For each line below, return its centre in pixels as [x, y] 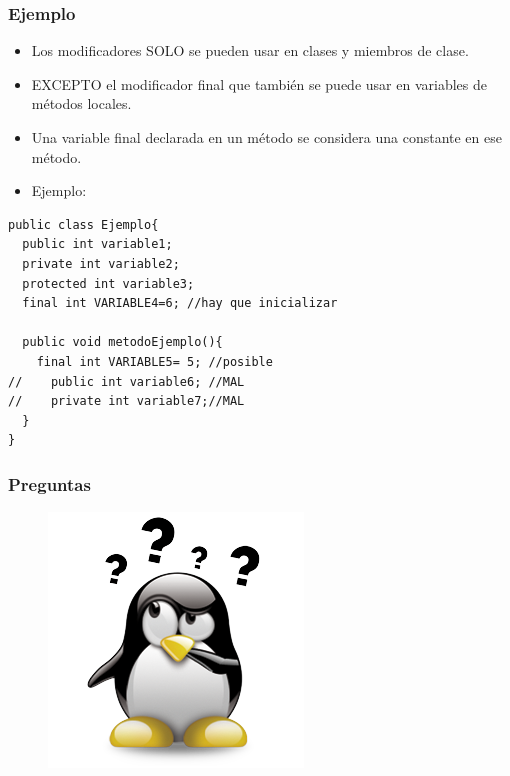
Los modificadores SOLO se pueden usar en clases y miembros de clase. [250, 50]
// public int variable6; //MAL [126, 381]
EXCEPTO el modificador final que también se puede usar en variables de [259, 83]
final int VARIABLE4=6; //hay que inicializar [180, 303]
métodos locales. [81, 103]
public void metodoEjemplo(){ [122, 342]
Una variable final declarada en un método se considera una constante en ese [266, 137]
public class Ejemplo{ [83, 224]
